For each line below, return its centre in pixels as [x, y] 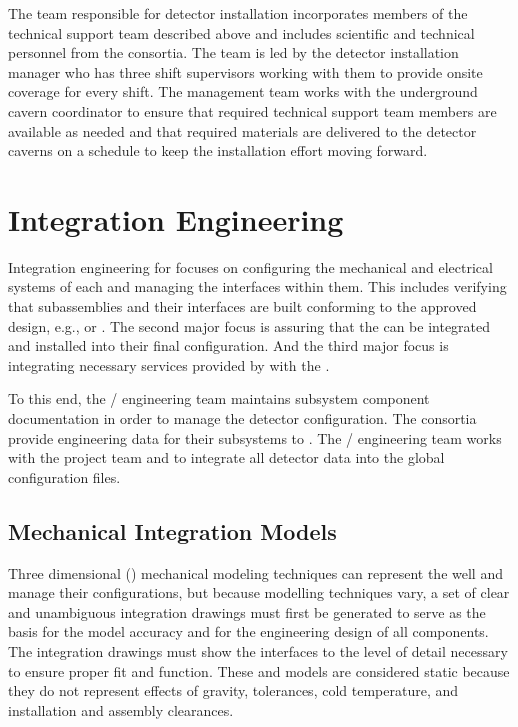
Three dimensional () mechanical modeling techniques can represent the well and [255, 572]
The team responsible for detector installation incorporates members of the [238, 13]
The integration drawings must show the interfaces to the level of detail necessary [258, 650]
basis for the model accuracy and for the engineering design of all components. [248, 631]
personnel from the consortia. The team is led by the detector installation [233, 52]
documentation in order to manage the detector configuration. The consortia [242, 418]
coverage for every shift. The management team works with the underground [243, 91]
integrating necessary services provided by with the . [169, 364]
